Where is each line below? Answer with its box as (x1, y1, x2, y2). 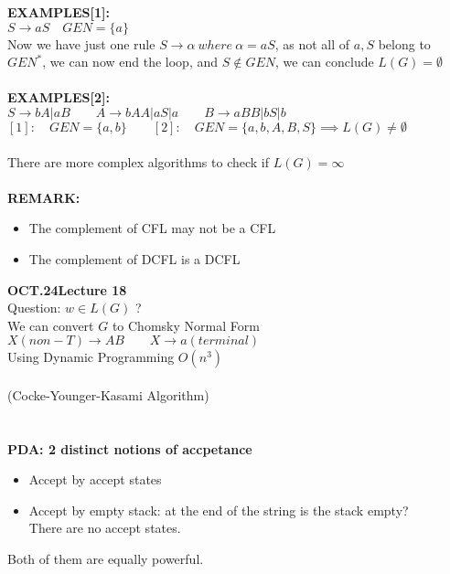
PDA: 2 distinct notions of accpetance (7, 439, 252, 458)
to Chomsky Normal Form (112, 315, 260, 335)
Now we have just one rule (7, 34, 155, 53)
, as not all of (274, 34, 350, 53)
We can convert (7, 315, 94, 335)
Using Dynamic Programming (7, 347, 175, 367)
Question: (7, 298, 61, 317)
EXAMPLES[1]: (7, 3, 110, 21)
